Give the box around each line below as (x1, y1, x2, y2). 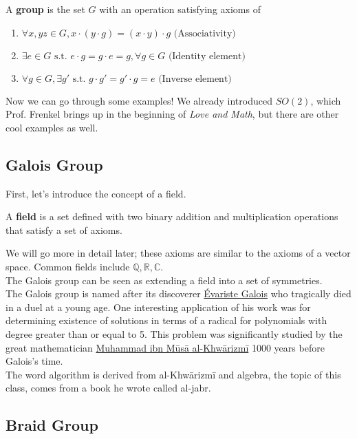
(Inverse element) (158, 74, 232, 84)
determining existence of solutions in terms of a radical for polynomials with (6, 313, 327, 328)
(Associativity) (173, 28, 236, 39)
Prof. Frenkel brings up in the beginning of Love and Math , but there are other (6, 107, 339, 121)
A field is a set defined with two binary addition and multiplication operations (6, 209, 338, 224)
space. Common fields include (6, 259, 130, 273)
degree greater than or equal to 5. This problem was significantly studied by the (6, 326, 343, 341)
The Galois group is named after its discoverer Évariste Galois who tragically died (6, 286, 351, 301)
